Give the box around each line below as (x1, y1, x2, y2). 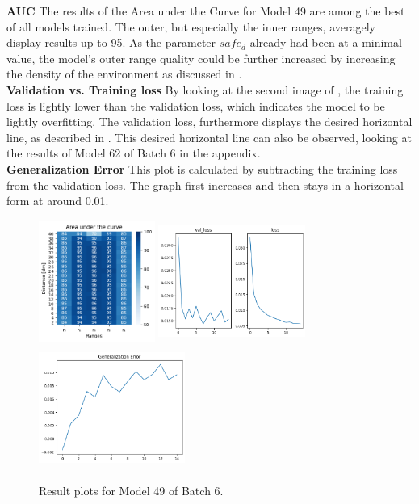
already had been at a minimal (249, 34, 402, 51)
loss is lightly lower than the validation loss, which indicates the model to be (6, 97, 385, 114)
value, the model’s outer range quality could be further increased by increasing (6, 49, 396, 66)
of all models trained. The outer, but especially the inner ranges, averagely (6, 18, 375, 35)
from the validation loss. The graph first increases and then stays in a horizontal (6, 176, 404, 193)
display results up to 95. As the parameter (6, 34, 216, 51)
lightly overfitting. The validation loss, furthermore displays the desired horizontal (6, 113, 413, 130)
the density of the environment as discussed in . (6, 65, 242, 82)
